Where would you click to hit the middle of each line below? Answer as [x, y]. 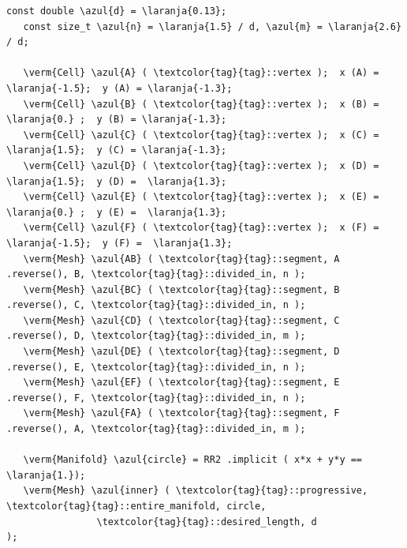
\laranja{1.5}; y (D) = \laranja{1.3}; [117, 181]
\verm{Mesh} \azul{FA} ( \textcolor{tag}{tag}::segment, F [181, 413]
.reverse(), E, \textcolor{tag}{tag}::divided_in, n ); [156, 367]
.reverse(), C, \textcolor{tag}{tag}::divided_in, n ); [156, 305]
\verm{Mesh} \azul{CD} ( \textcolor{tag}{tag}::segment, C [181, 320]
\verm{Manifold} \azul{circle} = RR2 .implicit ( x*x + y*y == [193, 460]
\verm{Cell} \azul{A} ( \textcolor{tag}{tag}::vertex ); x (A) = [201, 73]
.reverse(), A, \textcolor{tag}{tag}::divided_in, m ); [156, 429]
